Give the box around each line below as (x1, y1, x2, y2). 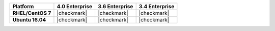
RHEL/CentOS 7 (12, 10, 51, 16)
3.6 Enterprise (97, 3, 133, 10)
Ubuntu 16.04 (12, 16, 46, 23)
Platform (12, 3, 34, 10)
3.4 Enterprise (139, 3, 175, 10)
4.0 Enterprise (57, 3, 93, 10)
